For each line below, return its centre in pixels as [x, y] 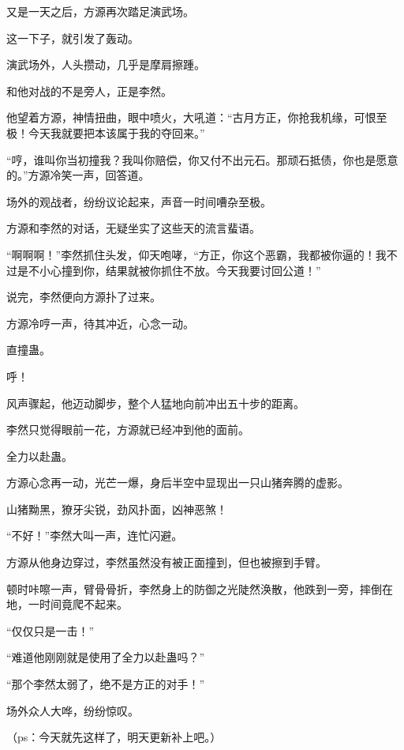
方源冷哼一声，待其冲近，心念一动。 [100, 323]
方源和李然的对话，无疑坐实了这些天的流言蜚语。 [133, 228]
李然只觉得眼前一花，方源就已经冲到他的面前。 [128, 430]
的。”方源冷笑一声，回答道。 [78, 175]
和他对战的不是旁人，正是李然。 [89, 90]
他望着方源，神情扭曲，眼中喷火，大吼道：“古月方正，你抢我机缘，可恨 [191, 117]
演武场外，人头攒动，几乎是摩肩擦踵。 [106, 64]
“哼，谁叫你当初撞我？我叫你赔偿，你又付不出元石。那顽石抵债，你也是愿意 [202, 159]
